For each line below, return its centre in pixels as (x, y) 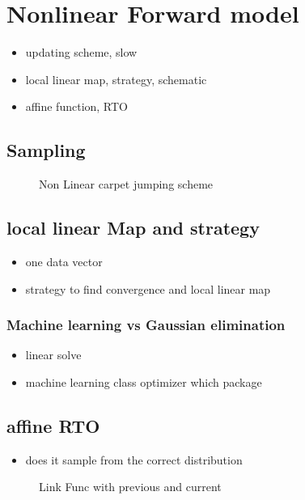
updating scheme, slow (81, 52)
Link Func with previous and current (130, 487)
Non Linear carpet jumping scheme (126, 184)
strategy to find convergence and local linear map (148, 288)
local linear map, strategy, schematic (116, 79)
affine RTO (53, 425)
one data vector (64, 261)
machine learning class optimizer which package (144, 381)
